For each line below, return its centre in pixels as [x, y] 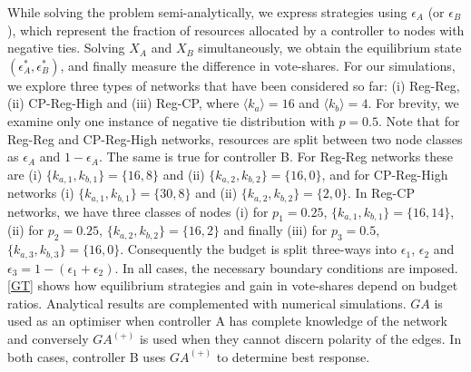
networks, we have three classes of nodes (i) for [138, 211]
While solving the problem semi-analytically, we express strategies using [207, 12]
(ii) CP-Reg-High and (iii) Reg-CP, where [123, 103]
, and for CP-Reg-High [385, 174]
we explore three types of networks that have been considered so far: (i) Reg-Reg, [234, 85]
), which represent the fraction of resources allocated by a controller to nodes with [236, 29]
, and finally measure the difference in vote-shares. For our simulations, [258, 65]
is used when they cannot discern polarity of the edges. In [300, 339]
